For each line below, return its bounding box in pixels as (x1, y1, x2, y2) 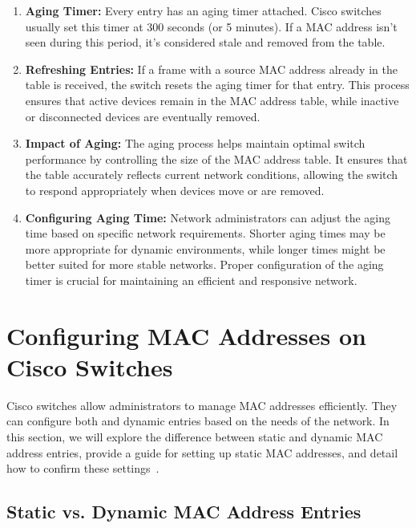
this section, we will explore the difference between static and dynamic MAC (6, 428, 383, 445)
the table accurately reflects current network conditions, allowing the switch (25, 166, 398, 183)
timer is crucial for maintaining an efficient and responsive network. (25, 271, 357, 288)
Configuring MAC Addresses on (6, 319, 366, 351)
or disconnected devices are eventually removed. (25, 108, 261, 124)
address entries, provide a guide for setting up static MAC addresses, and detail (6, 444, 398, 461)
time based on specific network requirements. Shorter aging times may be (25, 225, 386, 242)
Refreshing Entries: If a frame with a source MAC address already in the (25, 60, 398, 77)
